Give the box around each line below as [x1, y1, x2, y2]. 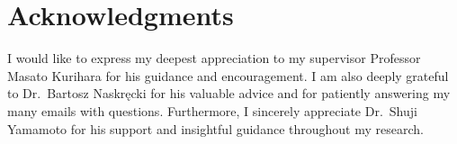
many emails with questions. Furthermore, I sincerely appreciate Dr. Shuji [7, 101, 417, 120]
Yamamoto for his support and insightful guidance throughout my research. [7, 119, 424, 138]
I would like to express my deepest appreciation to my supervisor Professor [7, 49, 421, 67]
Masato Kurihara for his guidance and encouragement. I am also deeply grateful [7, 66, 449, 85]
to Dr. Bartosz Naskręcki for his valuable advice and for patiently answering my [7, 84, 451, 103]
